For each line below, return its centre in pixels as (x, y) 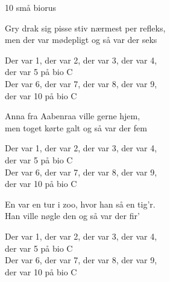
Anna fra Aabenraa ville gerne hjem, (73, 116)
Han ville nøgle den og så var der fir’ (72, 216)
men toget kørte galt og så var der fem (76, 127)
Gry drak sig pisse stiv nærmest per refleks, (85, 28)
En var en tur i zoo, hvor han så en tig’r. (80, 204)
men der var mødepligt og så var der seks (81, 40)
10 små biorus (30, 7)
